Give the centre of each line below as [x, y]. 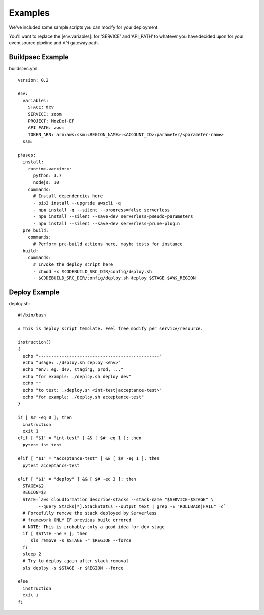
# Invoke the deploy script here [73, 265]
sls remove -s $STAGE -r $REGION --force [81, 541]
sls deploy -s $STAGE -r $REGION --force [73, 568]
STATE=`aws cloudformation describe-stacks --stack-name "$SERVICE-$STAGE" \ [118, 499]
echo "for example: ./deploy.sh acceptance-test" [83, 397]
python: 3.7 [47, 176]
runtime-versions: [50, 169]
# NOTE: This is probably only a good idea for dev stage [94, 527]
